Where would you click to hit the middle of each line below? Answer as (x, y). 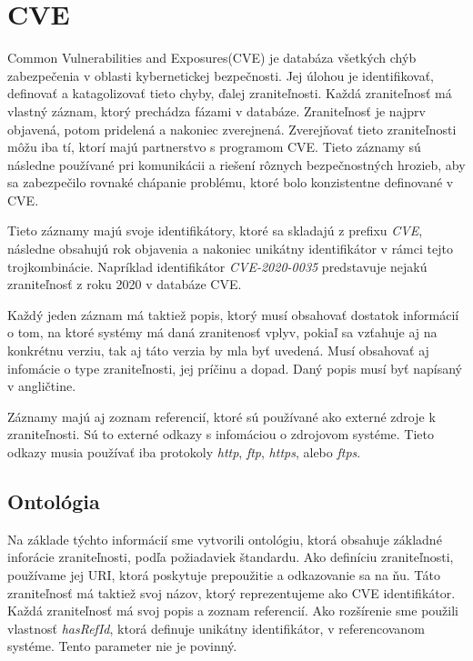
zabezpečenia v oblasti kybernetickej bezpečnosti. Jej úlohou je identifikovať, (221, 75)
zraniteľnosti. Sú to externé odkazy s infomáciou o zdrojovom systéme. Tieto (221, 434)
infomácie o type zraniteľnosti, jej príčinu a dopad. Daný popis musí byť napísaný (235, 368)
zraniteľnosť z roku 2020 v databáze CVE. (125, 284)
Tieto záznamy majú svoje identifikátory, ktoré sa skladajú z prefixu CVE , (215, 230)
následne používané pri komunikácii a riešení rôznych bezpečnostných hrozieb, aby (236, 164)
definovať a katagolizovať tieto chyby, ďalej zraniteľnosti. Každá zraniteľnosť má (230, 93)
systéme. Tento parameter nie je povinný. (122, 646)
